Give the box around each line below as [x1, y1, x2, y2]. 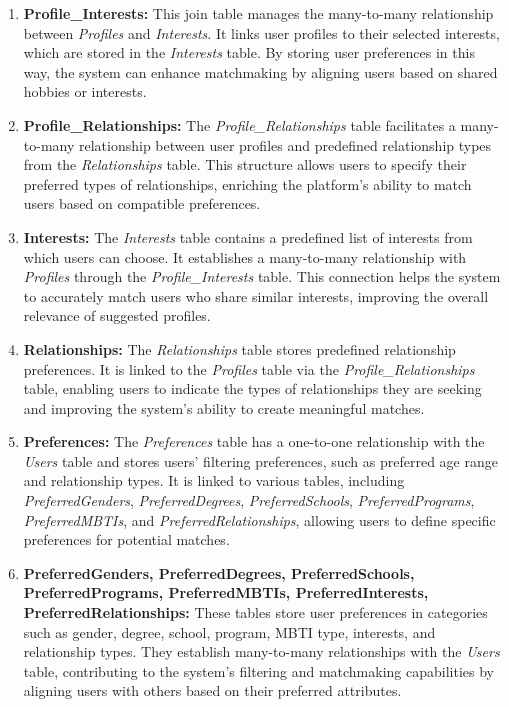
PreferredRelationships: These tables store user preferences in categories [23, 602, 488, 623]
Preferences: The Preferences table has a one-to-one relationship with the [23, 431, 485, 452]
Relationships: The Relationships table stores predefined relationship [23, 338, 456, 359]
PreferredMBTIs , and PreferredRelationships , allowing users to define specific [23, 509, 496, 530]
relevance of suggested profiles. [23, 305, 211, 326]
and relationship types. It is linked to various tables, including [23, 470, 405, 491]
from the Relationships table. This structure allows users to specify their [23, 154, 467, 175]
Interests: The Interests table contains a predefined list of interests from [23, 226, 473, 247]
